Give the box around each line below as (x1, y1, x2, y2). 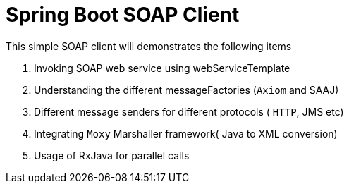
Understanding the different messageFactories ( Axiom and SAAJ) (34, 83, 339, 96)
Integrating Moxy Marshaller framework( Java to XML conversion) (34, 127, 338, 140)
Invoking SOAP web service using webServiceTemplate (34, 61, 290, 74)
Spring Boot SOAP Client (6, 3, 240, 27)
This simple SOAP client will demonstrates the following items (6, 39, 292, 52)
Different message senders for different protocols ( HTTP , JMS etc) (34, 105, 344, 118)
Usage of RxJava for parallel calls (34, 149, 190, 161)
